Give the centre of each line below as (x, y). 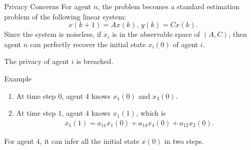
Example (18, 78)
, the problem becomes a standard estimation (169, 6)
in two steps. (184, 141)
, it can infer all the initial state (90, 141)
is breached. (95, 61)
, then (238, 34)
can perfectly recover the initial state (88, 44)
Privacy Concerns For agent (48, 6)
